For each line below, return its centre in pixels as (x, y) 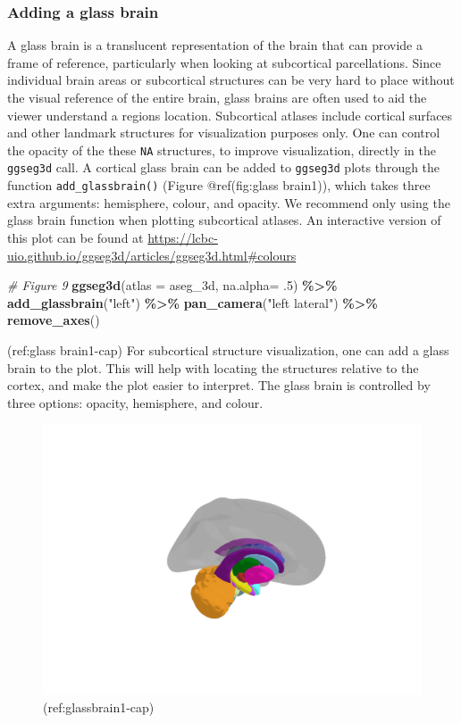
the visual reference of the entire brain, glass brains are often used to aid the (217, 97)
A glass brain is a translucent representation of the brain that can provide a (215, 45)
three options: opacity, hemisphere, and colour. (135, 402)
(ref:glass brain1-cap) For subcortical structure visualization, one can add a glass (228, 349)
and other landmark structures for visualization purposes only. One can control (224, 133)
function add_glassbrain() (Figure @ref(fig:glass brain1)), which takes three (219, 185)
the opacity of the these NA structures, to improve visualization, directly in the (222, 150)
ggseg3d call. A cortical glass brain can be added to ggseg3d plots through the (224, 167)
